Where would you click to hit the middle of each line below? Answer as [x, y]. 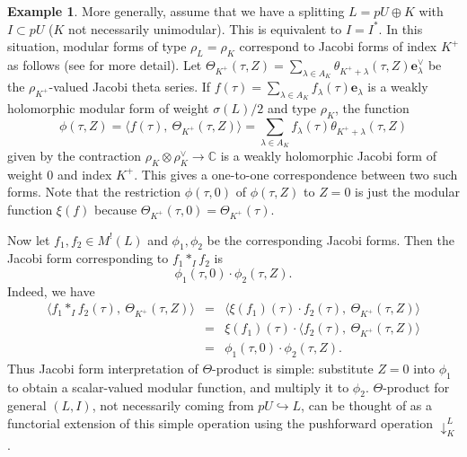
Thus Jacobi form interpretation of [103, 368]
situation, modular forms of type [97, 46]
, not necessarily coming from [173, 405]
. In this [401, 28]
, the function [372, 108]
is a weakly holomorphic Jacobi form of [328, 155]
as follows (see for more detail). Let [105, 64]
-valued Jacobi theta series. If [130, 87]
